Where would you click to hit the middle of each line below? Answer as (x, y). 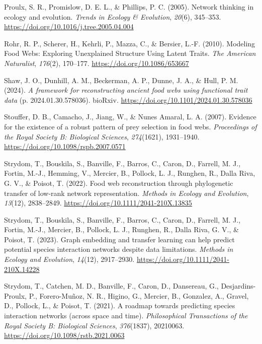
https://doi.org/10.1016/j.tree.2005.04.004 (69, 26)
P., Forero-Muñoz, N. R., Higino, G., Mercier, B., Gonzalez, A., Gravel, (139, 295)
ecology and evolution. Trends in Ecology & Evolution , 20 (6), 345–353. (113, 16)
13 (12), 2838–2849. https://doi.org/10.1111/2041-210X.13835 (98, 203)
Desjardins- (238, 286)
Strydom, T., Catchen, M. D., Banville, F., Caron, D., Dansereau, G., (111, 286)
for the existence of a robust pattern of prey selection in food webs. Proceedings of (130, 126)
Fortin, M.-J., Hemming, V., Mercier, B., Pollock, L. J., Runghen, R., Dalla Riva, (130, 173)
